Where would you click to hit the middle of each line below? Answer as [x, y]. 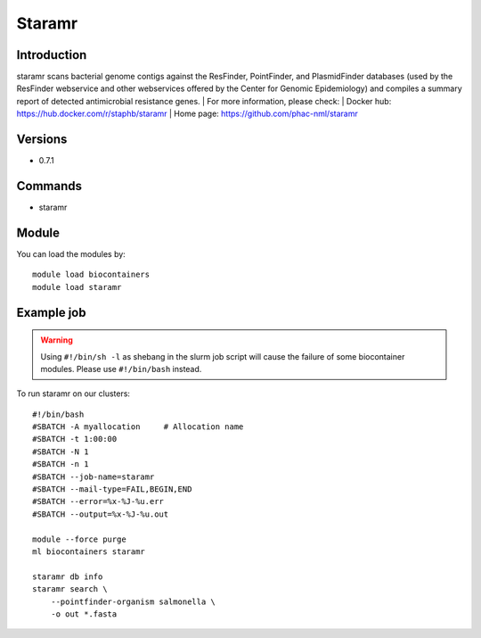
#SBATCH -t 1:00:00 [75, 439]
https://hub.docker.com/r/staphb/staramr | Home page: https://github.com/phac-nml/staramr [187, 114]
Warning [57, 340]
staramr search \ [70, 589]
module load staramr [77, 287]
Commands [49, 186]
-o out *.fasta [84, 614]
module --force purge [79, 539]
